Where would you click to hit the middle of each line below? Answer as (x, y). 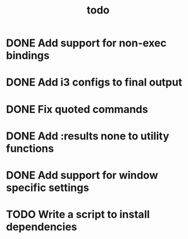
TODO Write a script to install (78, 215)
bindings (28, 56)
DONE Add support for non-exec (86, 43)
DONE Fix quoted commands (77, 109)
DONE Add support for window (82, 175)
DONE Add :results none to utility (88, 136)
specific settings (48, 187)
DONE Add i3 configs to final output (94, 82)
